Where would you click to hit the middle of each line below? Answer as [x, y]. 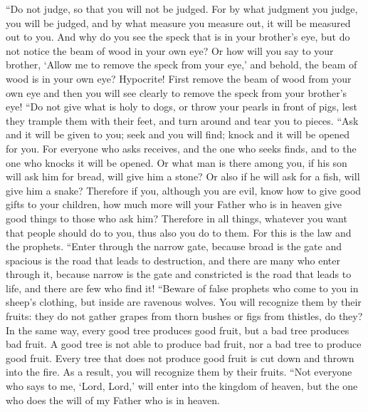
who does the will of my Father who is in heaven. [113, 400]
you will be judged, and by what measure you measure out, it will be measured [178, 22]
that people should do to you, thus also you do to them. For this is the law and [179, 232]
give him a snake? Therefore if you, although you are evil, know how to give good [184, 190]
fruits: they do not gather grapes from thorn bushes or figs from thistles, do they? [184, 316]
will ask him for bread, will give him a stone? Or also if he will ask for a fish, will [183, 176]
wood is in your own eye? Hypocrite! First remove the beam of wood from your [179, 78]
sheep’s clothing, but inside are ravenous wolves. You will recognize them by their [184, 302]
